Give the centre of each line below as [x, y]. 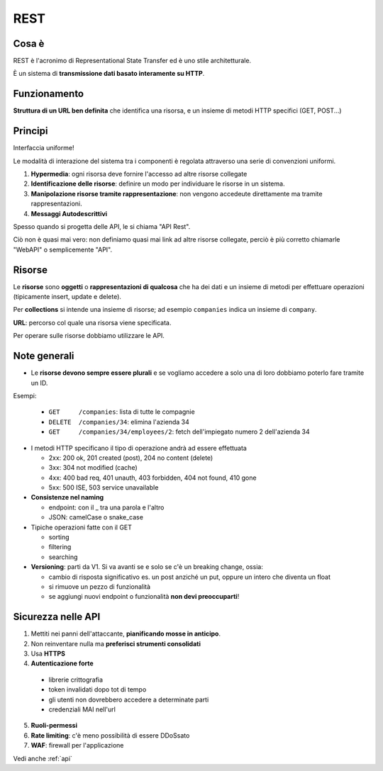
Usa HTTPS [48, 654]
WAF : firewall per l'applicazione [77, 745]
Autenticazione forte [62, 663]
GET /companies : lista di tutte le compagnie [122, 412]
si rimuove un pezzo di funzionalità [100, 586]
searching [63, 557]
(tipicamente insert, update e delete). [67, 297]
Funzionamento [49, 94]
